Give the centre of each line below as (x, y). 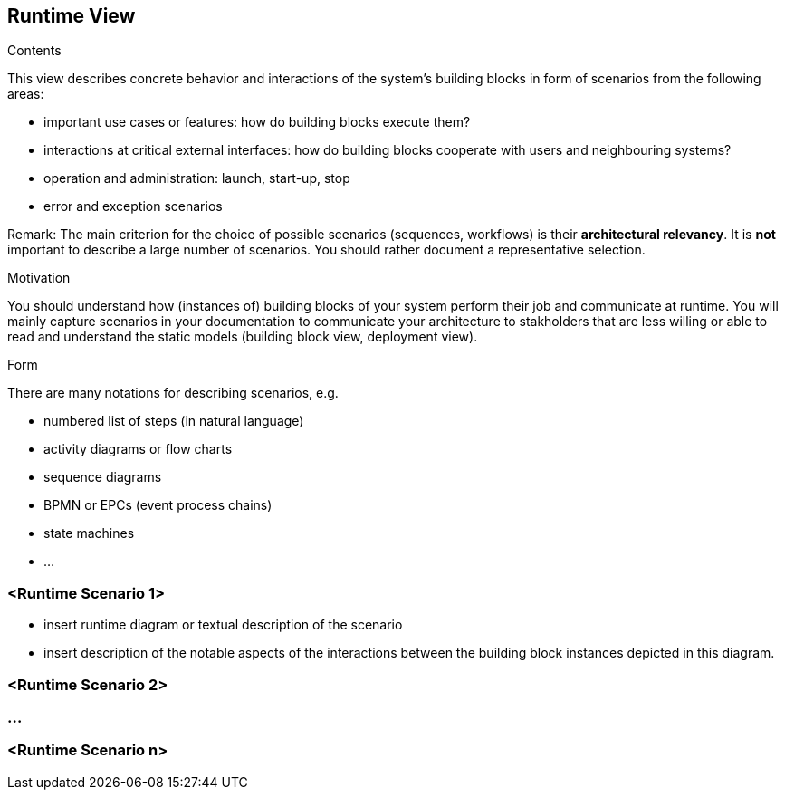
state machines (89, 533)
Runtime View (72, 16)
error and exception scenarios (133, 206)
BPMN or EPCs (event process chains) (158, 505)
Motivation (39, 278)
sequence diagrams (103, 477)
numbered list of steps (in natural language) (174, 421)
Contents (34, 51)
